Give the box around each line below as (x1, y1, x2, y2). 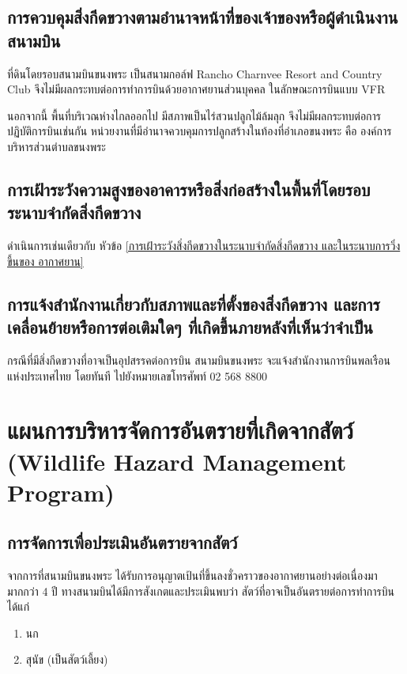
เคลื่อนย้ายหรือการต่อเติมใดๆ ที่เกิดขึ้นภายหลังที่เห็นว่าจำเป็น (7, 315, 374, 339)
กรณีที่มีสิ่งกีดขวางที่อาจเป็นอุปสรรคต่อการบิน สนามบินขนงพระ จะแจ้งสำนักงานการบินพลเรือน (7, 351, 390, 368)
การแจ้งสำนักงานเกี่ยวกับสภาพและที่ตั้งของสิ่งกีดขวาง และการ (7, 291, 380, 316)
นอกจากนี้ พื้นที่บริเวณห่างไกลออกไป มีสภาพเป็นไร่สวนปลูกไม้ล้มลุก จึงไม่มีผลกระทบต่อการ (7, 107, 382, 123)
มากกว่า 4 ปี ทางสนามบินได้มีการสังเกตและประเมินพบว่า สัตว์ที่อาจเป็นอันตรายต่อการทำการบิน (7, 582, 394, 599)
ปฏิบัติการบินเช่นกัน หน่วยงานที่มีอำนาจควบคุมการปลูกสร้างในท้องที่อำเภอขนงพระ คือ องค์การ (7, 123, 392, 139)
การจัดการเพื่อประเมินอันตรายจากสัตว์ (7, 530, 238, 555)
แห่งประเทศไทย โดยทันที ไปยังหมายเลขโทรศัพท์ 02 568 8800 (7, 367, 267, 384)
